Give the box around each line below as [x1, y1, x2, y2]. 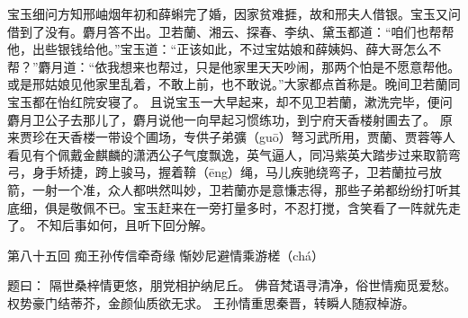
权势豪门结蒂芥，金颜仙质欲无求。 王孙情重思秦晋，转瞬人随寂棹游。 [7, 293, 415, 312]
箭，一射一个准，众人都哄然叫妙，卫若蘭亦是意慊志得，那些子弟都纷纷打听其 [7, 180, 461, 199]
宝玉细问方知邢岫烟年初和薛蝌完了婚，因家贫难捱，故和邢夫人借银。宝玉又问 [7, 4, 461, 22]
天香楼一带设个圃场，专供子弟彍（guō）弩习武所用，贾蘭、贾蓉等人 [57, 128, 455, 146]
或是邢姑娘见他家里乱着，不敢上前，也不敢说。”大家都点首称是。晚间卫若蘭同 [7, 75, 461, 93]
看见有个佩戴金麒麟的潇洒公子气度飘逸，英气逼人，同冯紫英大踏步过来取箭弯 [7, 145, 461, 163]
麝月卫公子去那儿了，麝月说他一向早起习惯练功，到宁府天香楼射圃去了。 [7, 110, 436, 128]
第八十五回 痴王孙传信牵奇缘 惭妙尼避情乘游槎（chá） [7, 245, 324, 264]
